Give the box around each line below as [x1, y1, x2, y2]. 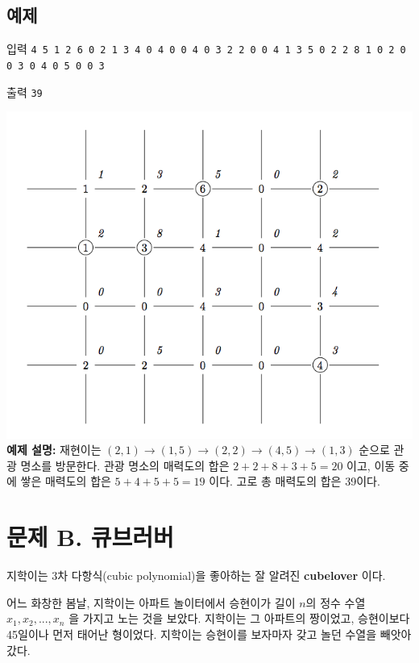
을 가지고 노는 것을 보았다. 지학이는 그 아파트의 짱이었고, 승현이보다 [68, 610, 410, 627]
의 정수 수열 [305, 594, 366, 611]
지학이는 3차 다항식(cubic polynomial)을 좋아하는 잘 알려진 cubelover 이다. [6, 567, 386, 584]
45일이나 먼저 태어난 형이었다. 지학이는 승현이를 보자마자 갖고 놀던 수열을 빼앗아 [6, 625, 412, 642]
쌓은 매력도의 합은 [20, 473, 111, 490]
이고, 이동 [346, 457, 396, 473]
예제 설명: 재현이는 [6, 441, 102, 458]
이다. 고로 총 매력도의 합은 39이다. [209, 473, 380, 490]
